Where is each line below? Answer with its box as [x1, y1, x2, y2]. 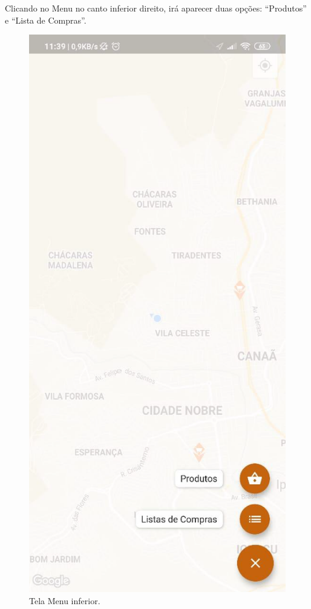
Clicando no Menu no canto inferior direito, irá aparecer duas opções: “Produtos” [5, 2, 307, 14]
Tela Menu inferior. [29, 594, 100, 607]
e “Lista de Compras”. [5, 13, 87, 26]
